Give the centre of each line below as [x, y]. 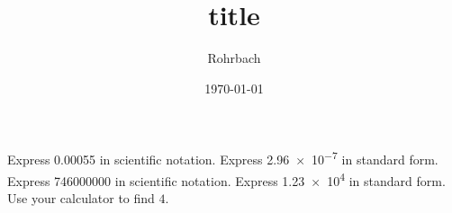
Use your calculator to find [81, 197]
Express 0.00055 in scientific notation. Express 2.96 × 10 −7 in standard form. [223, 158]
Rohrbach [234, 58]
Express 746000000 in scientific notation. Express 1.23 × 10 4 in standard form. [226, 179]
